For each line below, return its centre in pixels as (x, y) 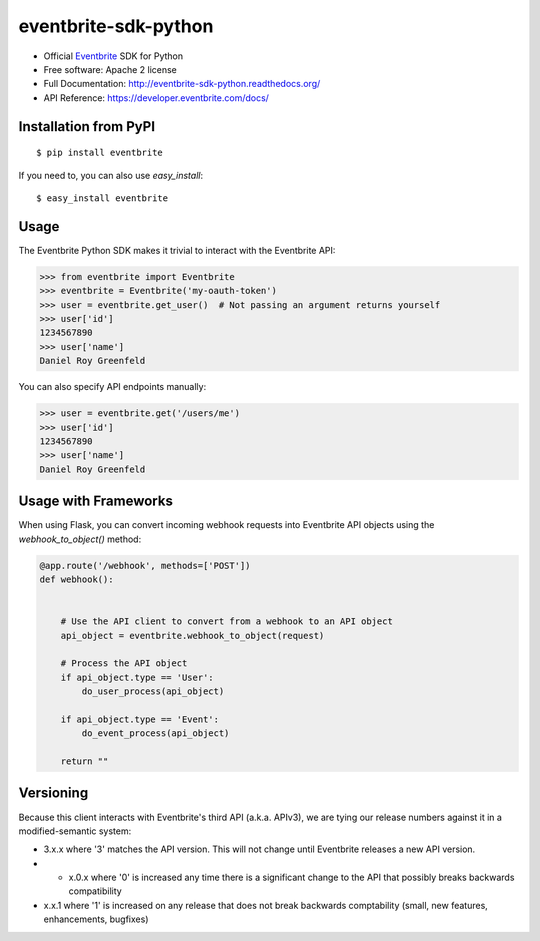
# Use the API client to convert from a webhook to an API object (227, 621)
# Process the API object (124, 663)
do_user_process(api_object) (153, 691)
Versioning (53, 793)
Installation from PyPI (86, 126)
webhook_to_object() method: (80, 539)
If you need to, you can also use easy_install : (111, 175)
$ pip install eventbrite (100, 153)
